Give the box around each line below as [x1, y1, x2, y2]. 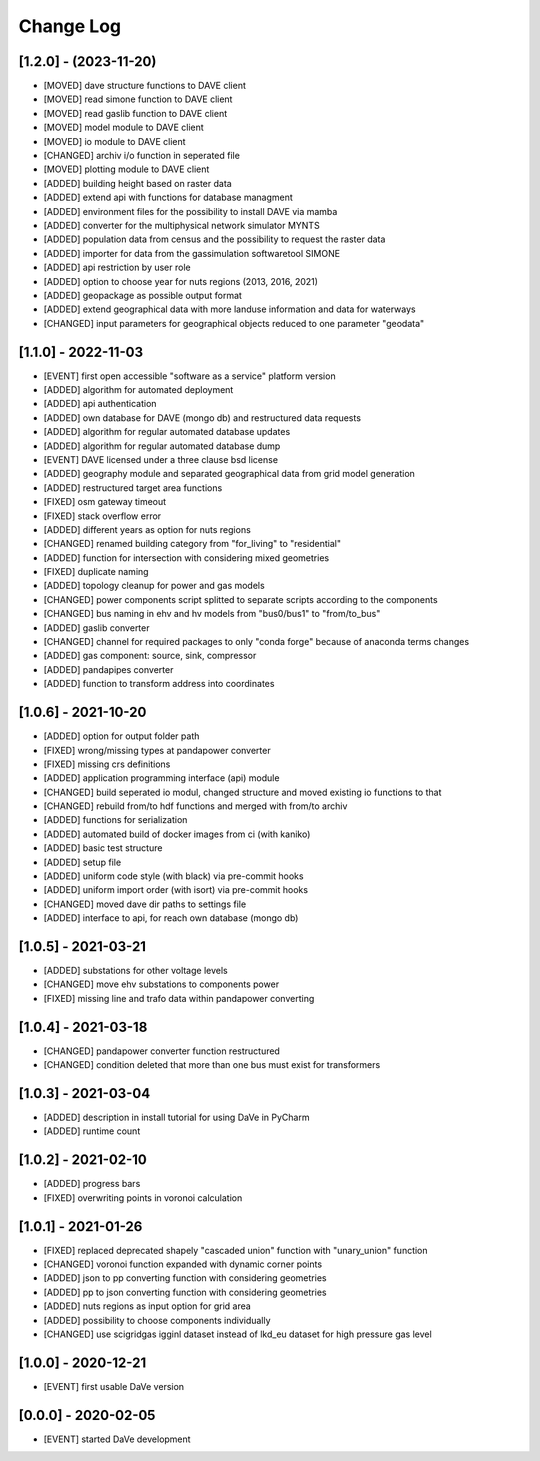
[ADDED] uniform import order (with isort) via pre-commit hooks [43, 884, 309, 896]
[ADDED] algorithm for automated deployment [43, 384, 234, 395]
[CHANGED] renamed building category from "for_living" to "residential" [43, 538, 342, 550]
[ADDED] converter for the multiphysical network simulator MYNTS [43, 219, 320, 231]
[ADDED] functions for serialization [43, 814, 188, 826]
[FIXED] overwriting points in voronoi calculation [43, 1191, 243, 1204]
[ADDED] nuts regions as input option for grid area [43, 1300, 252, 1312]
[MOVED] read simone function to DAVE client [43, 93, 233, 105]
